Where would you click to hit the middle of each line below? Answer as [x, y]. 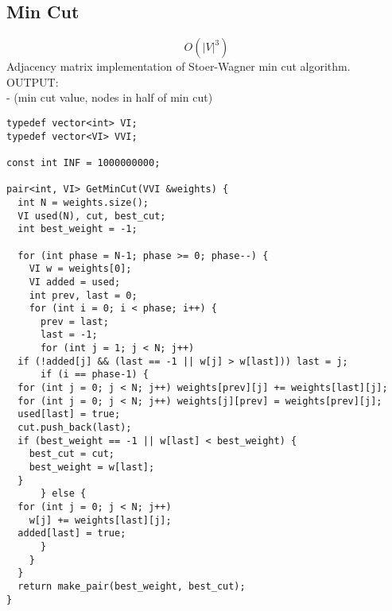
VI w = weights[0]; [80, 269]
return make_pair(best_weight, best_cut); [132, 586]
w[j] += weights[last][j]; [100, 520]
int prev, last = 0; [83, 295]
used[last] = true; [69, 414]
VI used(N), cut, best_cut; [92, 216]
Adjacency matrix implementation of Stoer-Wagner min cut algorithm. [179, 66]
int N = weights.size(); [83, 202]
